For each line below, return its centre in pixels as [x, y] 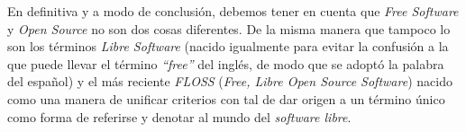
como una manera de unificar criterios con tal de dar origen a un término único [226, 98]
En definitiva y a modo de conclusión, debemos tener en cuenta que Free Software [233, 11]
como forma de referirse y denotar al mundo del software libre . [179, 116]
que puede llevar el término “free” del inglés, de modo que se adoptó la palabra [226, 63]
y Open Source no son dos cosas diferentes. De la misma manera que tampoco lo [229, 28]
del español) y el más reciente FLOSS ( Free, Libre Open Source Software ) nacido [230, 81]
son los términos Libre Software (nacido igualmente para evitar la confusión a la [228, 46]
